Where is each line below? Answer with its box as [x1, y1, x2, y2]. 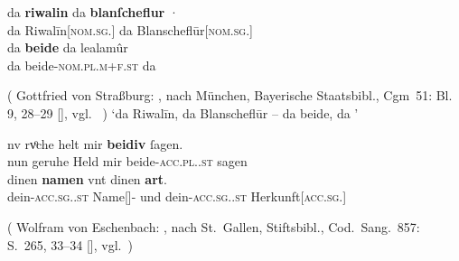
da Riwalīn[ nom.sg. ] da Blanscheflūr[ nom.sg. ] [7, 20, 253, 39]
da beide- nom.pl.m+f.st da [7, 55, 156, 74]
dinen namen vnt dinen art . [7, 169, 167, 188]
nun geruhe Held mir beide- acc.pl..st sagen [7, 152, 248, 171]
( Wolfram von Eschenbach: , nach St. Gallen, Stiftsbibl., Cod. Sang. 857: [7, 217, 420, 236]
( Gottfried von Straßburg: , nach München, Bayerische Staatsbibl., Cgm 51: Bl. [7, 86, 453, 105]
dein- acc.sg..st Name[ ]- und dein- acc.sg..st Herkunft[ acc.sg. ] [7, 187, 347, 206]
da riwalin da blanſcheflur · [7, 3, 179, 21]
